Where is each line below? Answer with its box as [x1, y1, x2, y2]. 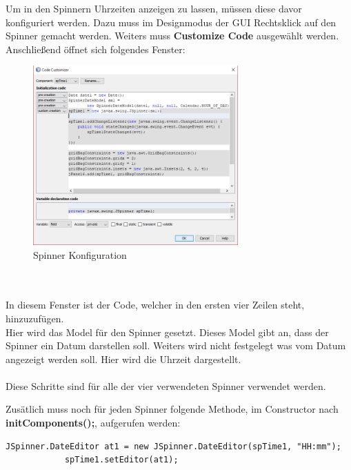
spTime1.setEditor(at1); [64, 455, 179, 465]
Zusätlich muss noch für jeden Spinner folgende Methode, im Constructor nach [6, 402, 339, 416]
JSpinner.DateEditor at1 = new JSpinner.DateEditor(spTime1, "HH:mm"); [6, 441, 341, 451]
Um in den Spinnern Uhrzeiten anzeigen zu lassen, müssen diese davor [6, 1, 302, 15]
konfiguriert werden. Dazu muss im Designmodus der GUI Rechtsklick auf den [6, 14, 337, 29]
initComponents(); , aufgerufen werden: [6, 415, 181, 430]
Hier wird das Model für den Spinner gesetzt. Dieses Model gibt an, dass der [6, 324, 329, 339]
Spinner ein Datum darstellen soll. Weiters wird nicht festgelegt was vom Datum [6, 338, 346, 353]
